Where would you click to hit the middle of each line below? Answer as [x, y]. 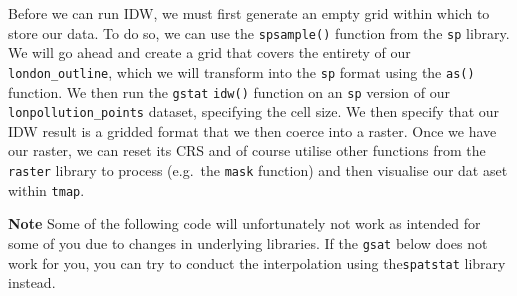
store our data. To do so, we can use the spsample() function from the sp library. [259, 32]
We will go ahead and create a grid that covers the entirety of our [209, 52]
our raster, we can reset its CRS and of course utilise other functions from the [247, 150]
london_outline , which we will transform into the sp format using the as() [241, 71]
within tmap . [46, 189]
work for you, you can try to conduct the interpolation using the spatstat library [257, 262]
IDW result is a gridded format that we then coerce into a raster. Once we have [252, 130]
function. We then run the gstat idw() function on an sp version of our [229, 91]
